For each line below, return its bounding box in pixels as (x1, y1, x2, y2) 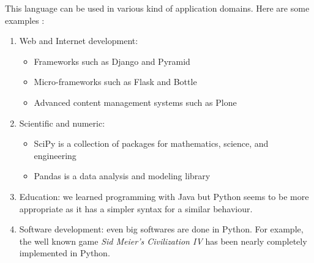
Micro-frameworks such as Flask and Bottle (34, 75, 197, 88)
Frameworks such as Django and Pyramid (34, 54, 190, 67)
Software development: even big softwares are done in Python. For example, (19, 223, 304, 235)
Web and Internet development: (19, 34, 138, 47)
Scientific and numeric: (19, 116, 105, 129)
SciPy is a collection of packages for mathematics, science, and (34, 137, 269, 150)
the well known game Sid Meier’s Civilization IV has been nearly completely (19, 234, 307, 247)
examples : (5, 13, 45, 26)
